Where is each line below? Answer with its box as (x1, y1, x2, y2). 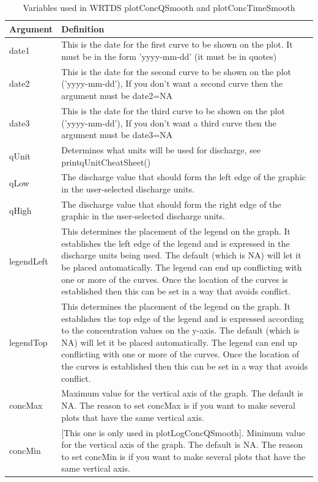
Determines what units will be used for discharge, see (61, 143, 261, 156)
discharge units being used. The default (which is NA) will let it (61, 249, 301, 261)
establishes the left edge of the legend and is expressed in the (61, 236, 290, 249)
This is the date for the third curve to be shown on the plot (61, 104, 285, 117)
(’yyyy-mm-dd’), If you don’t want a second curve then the (61, 77, 283, 90)
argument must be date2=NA (61, 89, 173, 102)
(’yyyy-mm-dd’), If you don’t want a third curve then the (61, 116, 277, 129)
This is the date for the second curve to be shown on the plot (61, 65, 291, 78)
